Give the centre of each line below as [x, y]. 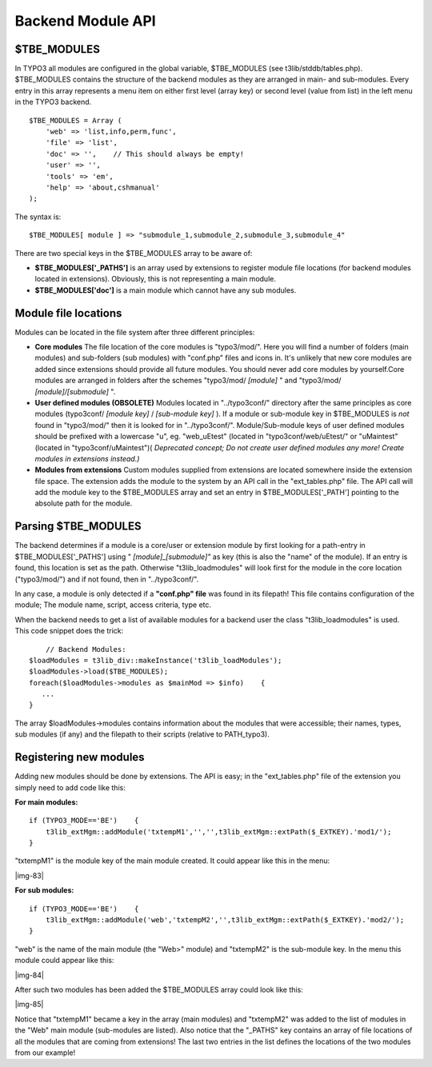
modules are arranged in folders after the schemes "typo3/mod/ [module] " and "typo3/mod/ [188, 381]
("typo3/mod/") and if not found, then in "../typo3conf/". [107, 579]
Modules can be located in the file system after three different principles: [135, 332]
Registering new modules [80, 757]
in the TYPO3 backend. [53, 102]
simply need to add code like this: [70, 787]
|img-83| [29, 875]
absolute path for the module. [84, 503]
